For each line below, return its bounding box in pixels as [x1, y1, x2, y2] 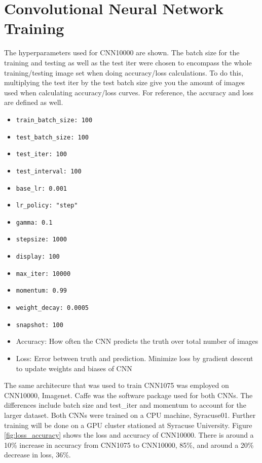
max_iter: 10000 [16, 270, 71, 277]
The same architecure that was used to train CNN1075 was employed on [4, 380, 229, 390]
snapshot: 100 [16, 321, 63, 329]
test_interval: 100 [16, 167, 82, 175]
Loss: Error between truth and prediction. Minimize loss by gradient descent [16, 353, 253, 363]
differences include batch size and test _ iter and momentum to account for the [4, 400, 246, 410]
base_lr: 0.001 [16, 185, 67, 192]
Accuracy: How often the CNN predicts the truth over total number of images [16, 336, 258, 346]
